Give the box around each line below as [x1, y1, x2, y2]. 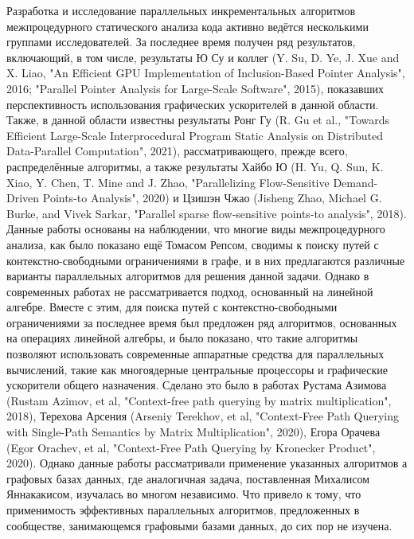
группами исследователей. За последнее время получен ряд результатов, [6, 33, 356, 50]
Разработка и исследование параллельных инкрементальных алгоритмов [6, 2, 356, 18]
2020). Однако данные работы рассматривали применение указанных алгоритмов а [6, 455, 408, 471]
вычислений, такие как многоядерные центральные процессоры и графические [6, 361, 388, 377]
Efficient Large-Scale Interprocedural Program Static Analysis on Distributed [6, 127, 384, 143]
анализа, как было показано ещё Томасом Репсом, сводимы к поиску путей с [6, 236, 379, 252]
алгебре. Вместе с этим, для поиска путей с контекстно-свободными [6, 299, 338, 315]
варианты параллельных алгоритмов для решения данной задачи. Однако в [6, 268, 369, 284]
